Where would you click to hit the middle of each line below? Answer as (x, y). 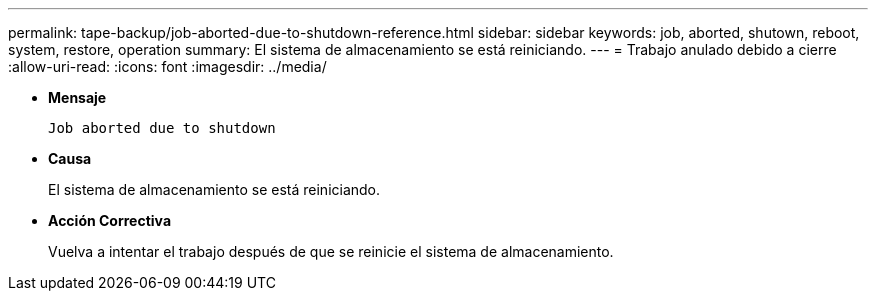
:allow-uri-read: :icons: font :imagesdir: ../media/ (167, 66)
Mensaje (77, 97)
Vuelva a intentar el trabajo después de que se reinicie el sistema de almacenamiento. (331, 251)
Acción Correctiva (110, 220)
